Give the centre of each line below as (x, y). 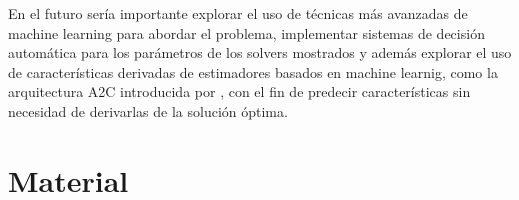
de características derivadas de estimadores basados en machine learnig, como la (253, 71)
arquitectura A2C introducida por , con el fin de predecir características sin (239, 91)
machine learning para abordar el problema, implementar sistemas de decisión (246, 32)
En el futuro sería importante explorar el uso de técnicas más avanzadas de (238, 13)
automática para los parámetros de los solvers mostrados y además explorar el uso (260, 52)
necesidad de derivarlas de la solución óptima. (148, 110)
